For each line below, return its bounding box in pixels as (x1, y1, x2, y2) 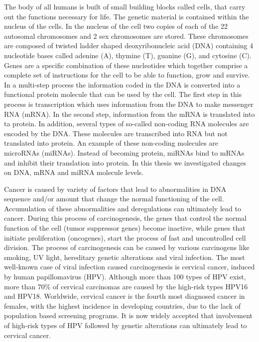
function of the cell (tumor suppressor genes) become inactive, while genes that (4, 223, 246, 233)
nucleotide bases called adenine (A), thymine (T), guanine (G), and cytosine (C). (4, 50, 252, 60)
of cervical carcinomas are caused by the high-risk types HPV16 (53, 281, 248, 291)
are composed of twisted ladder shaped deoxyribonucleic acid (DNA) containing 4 (4, 40, 254, 51)
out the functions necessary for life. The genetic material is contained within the (4, 11, 249, 21)
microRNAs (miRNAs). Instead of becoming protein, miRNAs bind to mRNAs (4, 147, 245, 158)
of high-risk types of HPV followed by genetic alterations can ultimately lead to (4, 320, 247, 330)
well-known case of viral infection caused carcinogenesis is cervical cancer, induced (4, 261, 255, 272)
